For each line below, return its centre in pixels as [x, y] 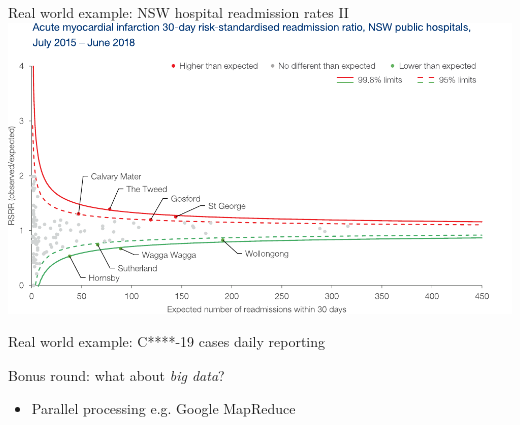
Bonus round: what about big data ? [116, 374]
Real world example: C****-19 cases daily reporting [167, 341]
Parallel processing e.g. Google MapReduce [163, 408]
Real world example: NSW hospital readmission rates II [178, 12]
